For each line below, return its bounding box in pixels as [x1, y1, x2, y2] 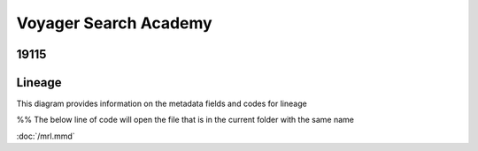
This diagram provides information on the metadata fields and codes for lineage [16, 98, 307, 109]
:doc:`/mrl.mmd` [16, 131, 75, 141]
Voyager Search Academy [16, 13, 212, 33]
